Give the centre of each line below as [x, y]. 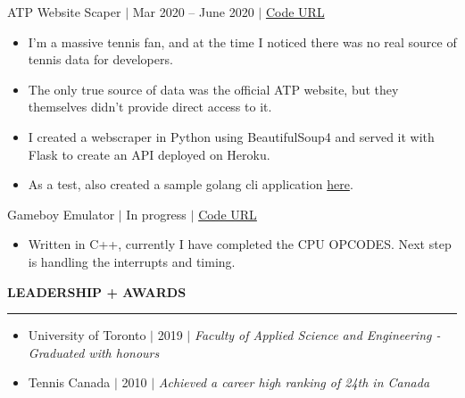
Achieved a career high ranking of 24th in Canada [294, 382]
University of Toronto [87, 335]
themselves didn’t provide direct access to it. [150, 107]
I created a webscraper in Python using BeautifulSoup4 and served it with [231, 136]
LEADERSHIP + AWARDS [97, 291]
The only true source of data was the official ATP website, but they [213, 89]
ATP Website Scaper [64, 12]
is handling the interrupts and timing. [132, 261]
